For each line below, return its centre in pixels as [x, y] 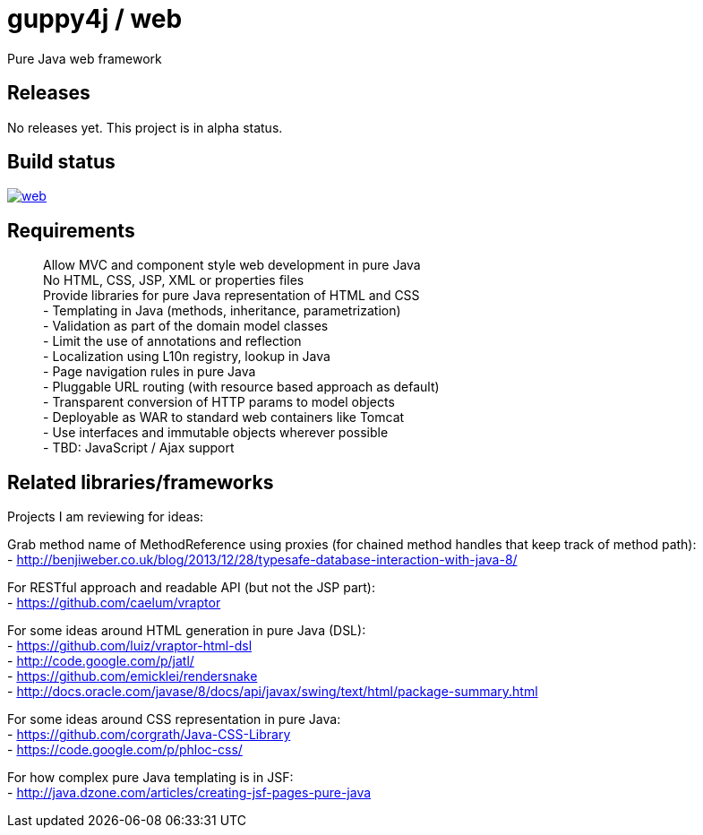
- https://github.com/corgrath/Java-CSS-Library [149, 735]
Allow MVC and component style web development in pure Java [232, 265]
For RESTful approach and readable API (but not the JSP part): [192, 588]
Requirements [71, 230]
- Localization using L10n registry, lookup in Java [187, 357]
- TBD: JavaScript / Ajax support [139, 448]
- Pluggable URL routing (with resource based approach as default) [241, 387]
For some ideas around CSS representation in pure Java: [174, 719]
